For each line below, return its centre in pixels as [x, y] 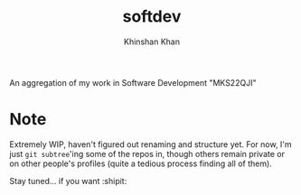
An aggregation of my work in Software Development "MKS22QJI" [133, 82]
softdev [152, 17]
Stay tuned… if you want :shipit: [68, 181]
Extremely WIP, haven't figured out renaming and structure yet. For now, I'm [150, 144]
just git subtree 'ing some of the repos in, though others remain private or [147, 153]
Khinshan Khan [152, 42]
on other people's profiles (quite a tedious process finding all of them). [141, 163]
